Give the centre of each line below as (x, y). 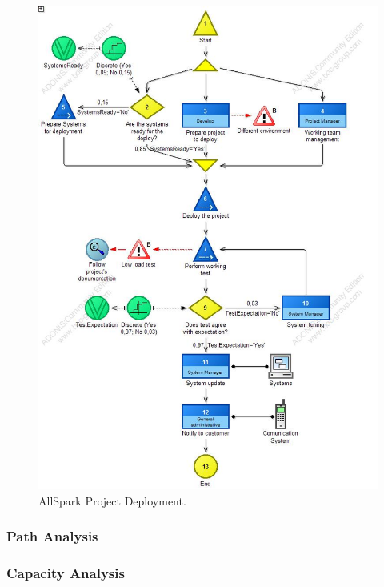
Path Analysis (52, 536)
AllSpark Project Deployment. (112, 500)
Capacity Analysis (66, 572)
